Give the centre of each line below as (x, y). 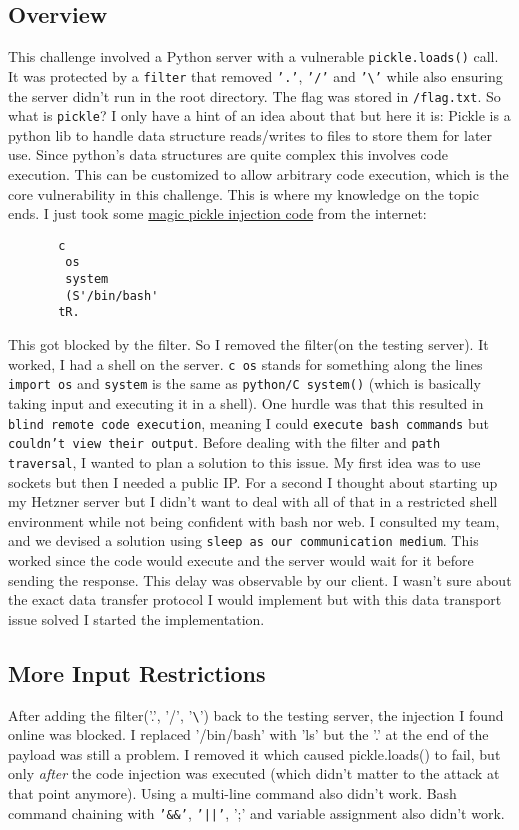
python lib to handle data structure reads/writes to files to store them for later (250, 134)
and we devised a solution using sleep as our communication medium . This (243, 540)
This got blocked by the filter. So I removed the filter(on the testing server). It (248, 344)
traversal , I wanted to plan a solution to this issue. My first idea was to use (244, 461)
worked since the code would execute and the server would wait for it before (241, 559)
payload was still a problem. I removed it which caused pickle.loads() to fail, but (254, 753)
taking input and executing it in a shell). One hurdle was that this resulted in (246, 402)
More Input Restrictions (137, 672)
